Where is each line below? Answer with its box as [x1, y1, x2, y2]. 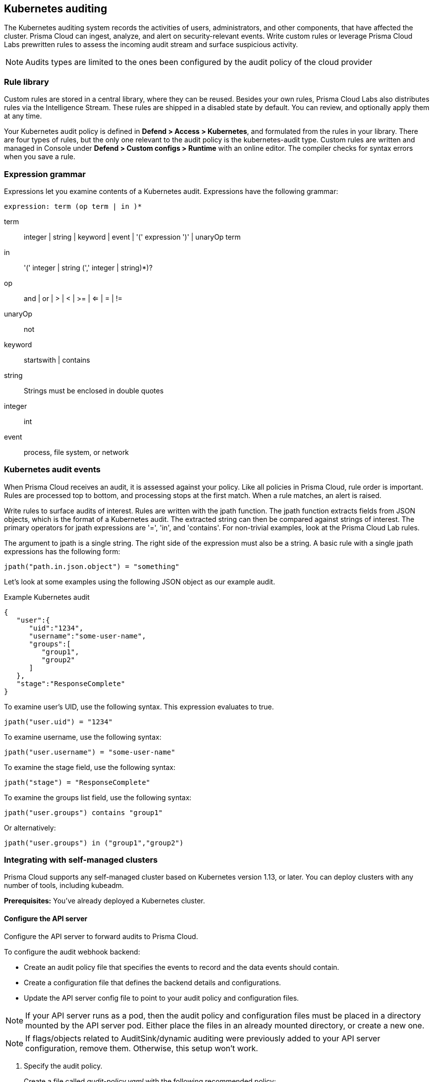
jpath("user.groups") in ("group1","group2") [4, 838, 184, 847]
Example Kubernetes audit [4, 592, 90, 601]
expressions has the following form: [4, 547, 120, 556]
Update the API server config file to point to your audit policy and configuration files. [24, 993, 299, 1002]
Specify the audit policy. [24, 1061, 103, 1070]
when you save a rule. [4, 152, 75, 161]
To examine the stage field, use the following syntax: [4, 763, 176, 771]
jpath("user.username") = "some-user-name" [4, 748, 175, 756]
